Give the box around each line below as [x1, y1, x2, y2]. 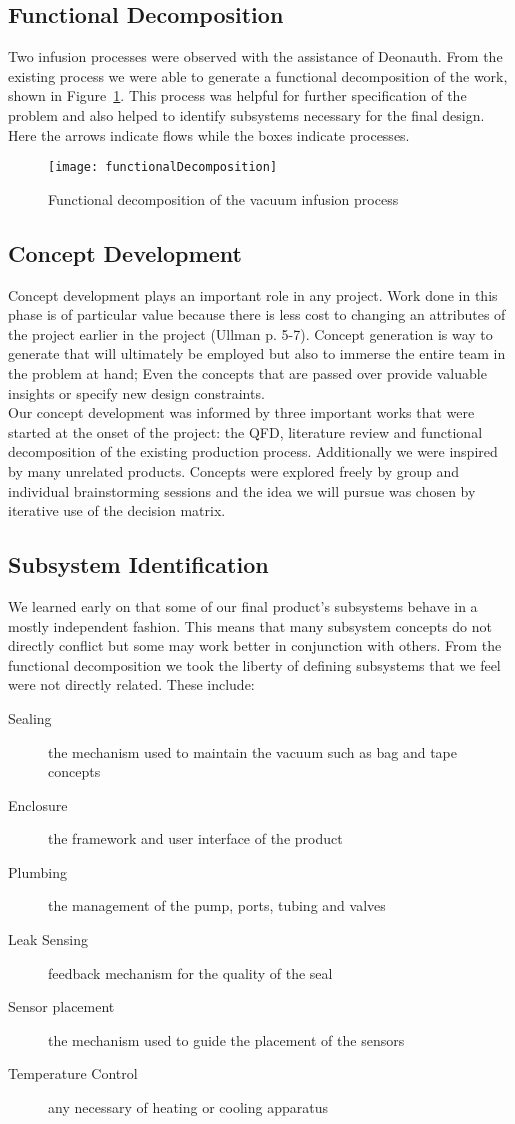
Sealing [8, 707, 52, 728]
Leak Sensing [8, 929, 88, 950]
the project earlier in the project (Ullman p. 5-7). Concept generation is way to [8, 323, 493, 344]
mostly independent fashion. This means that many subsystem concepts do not [8, 615, 492, 636]
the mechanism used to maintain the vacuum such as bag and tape [48, 741, 457, 762]
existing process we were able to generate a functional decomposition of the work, [8, 65, 508, 86]
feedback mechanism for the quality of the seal [48, 962, 333, 983]
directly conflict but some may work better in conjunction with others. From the [8, 635, 502, 656]
